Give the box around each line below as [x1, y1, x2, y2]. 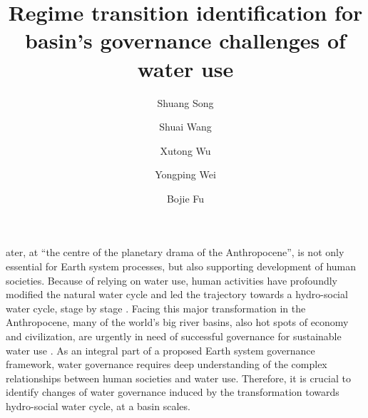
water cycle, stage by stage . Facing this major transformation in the [6, 300, 306, 315]
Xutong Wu [160, 143, 211, 158]
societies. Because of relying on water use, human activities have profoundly [6, 272, 338, 287]
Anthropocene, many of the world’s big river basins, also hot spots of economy [6, 315, 349, 330]
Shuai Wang [159, 119, 212, 134]
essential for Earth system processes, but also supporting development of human [6, 259, 357, 274]
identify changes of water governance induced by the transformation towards [6, 384, 339, 399]
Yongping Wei [155, 167, 216, 182]
